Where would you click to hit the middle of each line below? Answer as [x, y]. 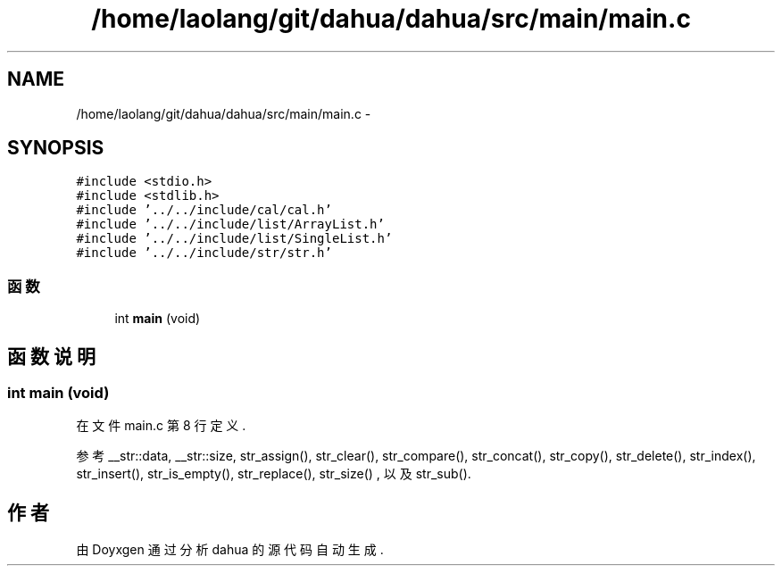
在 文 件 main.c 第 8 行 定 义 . [161, 426]
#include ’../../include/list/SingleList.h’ [234, 239]
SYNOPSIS [56, 148]
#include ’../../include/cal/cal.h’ [204, 210]
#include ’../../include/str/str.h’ [204, 253]
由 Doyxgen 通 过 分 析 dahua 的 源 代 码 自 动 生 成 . [230, 550]
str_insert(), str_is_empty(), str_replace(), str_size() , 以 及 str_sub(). [274, 474]
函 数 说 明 [51, 356]
